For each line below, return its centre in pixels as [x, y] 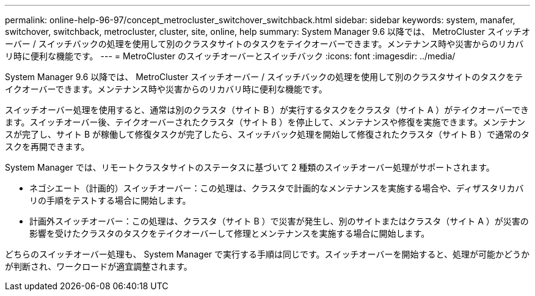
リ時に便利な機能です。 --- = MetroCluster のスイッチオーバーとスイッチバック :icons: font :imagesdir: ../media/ [230, 56]
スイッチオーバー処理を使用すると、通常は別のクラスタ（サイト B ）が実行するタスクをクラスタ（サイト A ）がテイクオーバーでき [267, 110]
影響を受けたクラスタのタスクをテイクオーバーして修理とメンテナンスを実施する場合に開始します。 [230, 233]
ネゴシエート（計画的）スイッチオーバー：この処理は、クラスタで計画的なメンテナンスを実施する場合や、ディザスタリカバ [277, 188]
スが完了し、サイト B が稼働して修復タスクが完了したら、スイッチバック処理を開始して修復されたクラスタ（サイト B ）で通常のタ [267, 134]
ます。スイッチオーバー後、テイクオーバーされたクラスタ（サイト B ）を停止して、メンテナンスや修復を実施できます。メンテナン [265, 122]
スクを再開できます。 [47, 146]
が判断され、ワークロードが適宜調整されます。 [99, 266]
